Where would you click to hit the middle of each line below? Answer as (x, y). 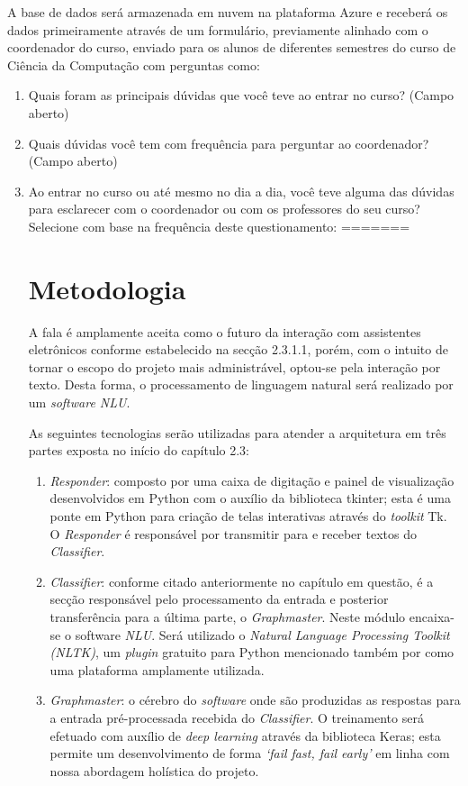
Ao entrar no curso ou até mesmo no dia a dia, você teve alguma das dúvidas (241, 191)
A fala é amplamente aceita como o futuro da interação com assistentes (225, 331)
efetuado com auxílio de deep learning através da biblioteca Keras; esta (245, 735)
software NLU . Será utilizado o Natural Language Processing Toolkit (262, 634)
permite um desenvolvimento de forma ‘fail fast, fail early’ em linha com (250, 753)
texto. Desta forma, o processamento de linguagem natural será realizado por (241, 384)
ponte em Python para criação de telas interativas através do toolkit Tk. (248, 516)
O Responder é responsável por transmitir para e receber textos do (233, 533)
